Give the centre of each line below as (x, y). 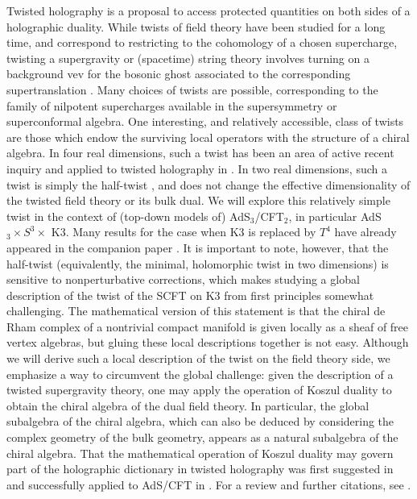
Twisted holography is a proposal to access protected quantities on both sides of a (208, 10)
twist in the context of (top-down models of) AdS (128, 216)
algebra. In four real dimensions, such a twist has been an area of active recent (200, 153)
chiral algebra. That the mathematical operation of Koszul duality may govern (200, 453)
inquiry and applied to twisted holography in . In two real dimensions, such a (197, 168)
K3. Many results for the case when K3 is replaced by (184, 232)
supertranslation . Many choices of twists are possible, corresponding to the (192, 89)
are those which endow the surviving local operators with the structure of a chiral (208, 137)
